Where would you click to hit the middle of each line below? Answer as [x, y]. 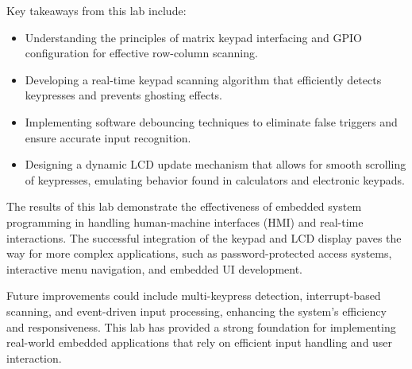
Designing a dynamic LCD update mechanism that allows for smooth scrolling [216, 164]
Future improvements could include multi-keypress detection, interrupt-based [194, 295]
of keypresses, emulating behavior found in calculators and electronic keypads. [215, 179]
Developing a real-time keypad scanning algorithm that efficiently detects [203, 79]
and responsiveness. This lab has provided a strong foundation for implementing [201, 326]
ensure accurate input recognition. [108, 137]
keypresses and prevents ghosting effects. [124, 95]
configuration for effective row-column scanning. [141, 53]
